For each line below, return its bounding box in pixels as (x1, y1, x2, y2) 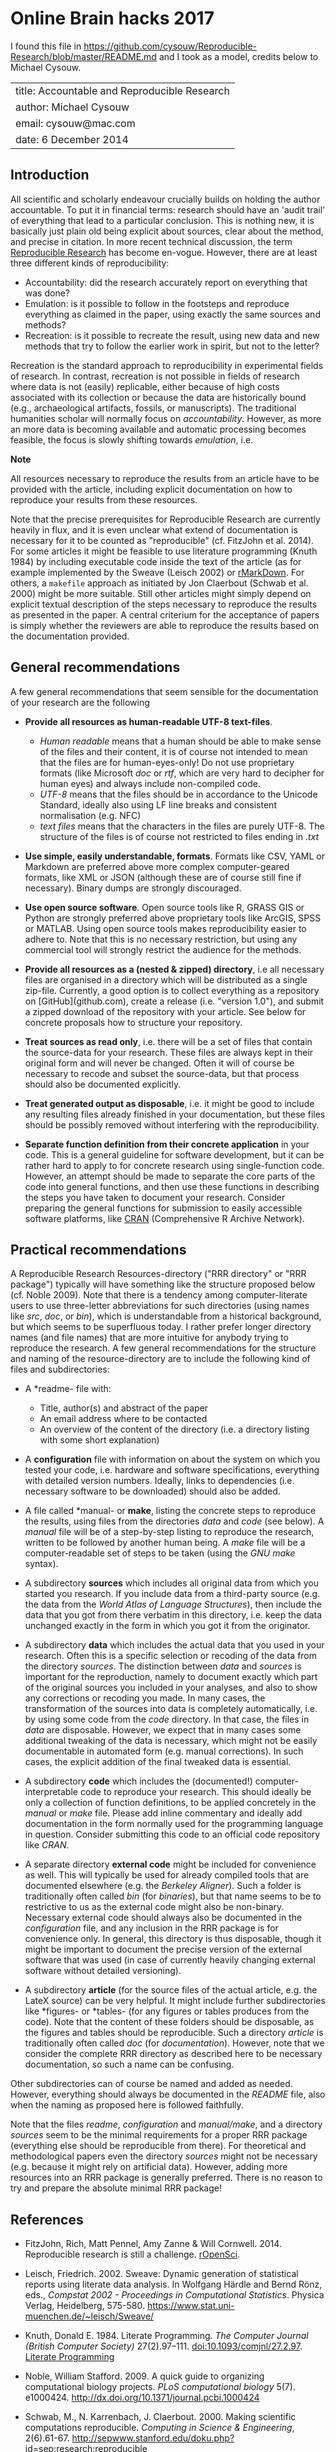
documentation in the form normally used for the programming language (24, 1818, 324, 1830)
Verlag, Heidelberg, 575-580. (24, 2300, 145, 2312)
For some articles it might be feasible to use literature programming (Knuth (10, 545, 318, 557)
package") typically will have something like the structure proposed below (10, 1278, 316, 1291)
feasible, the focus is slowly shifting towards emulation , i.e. (10, 433, 254, 446)
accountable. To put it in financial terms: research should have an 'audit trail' (10, 203, 326, 216)
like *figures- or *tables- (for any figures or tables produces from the (24, 2005, 310, 2017)
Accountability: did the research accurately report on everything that (24, 276, 308, 288)
